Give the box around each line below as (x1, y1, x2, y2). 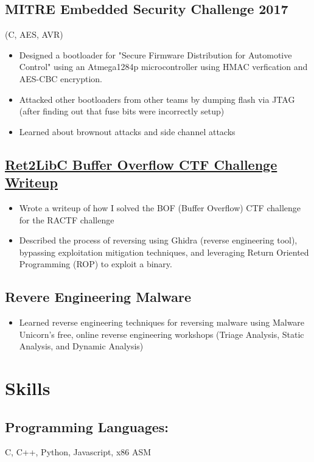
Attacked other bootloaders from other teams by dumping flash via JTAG (19, 93, 295, 105)
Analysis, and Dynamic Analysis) (19, 340, 144, 352)
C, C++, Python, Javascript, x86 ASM (5, 446, 152, 458)
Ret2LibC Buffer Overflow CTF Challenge (5, 155, 277, 173)
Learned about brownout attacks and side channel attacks (19, 125, 235, 138)
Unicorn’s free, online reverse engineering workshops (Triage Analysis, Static (19, 327, 304, 340)
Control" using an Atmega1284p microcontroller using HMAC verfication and (19, 60, 308, 73)
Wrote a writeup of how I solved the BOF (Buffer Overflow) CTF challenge (19, 201, 301, 214)
